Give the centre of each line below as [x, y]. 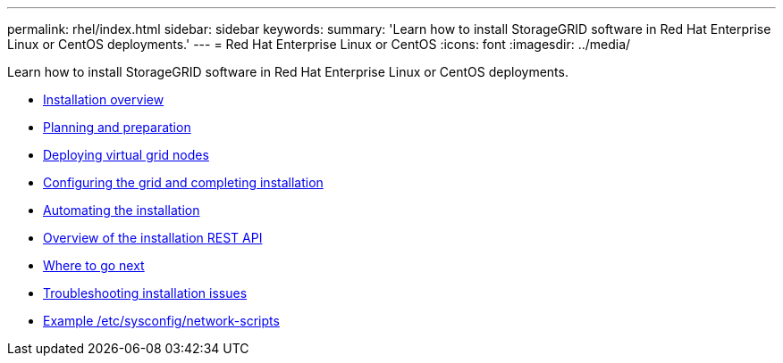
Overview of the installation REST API [153, 238]
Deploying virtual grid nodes [126, 155]
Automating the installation [122, 210]
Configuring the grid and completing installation [183, 182]
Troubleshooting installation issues [145, 293]
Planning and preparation [117, 127]
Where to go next [94, 265]
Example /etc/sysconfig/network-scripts [161, 321]
